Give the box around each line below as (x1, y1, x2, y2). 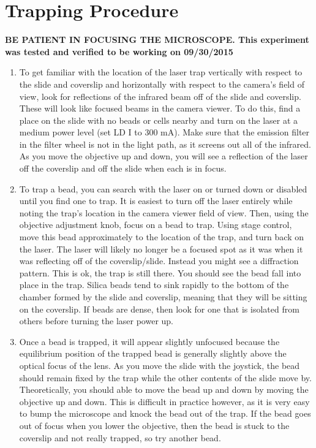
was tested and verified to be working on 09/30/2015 (5, 45, 233, 58)
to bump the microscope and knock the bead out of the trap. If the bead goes (19, 407, 311, 420)
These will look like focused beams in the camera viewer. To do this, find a (19, 102, 301, 115)
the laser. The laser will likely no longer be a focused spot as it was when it (19, 242, 303, 255)
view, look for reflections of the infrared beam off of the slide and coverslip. (19, 89, 301, 102)
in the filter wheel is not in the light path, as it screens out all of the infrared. (19, 137, 311, 150)
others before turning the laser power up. (19, 314, 173, 327)
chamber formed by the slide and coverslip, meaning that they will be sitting (19, 290, 307, 303)
